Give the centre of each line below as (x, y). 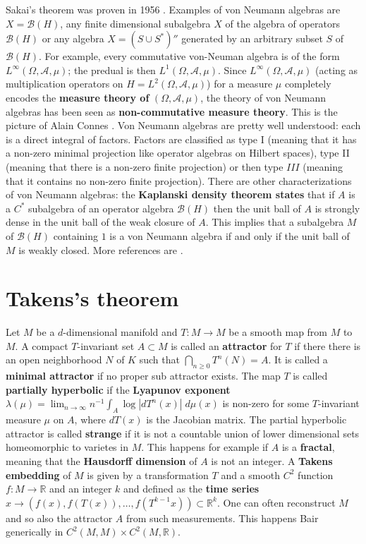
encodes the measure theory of (78, 97)
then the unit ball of (257, 208)
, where (90, 419)
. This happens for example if (205, 447)
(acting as (337, 69)
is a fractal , (308, 447)
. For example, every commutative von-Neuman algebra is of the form (189, 56)
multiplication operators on (65, 84)
